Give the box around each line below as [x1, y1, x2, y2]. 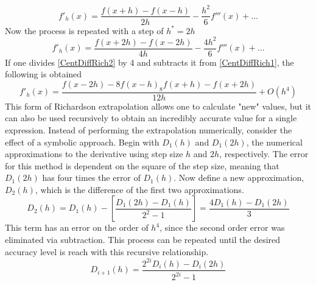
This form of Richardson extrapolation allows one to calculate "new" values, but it [5, 99, 312, 112]
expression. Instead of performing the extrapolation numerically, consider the [5, 123, 292, 136]
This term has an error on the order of [5, 221, 149, 234]
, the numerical [246, 135, 303, 148]
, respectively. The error [219, 147, 309, 160]
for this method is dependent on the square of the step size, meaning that [5, 159, 279, 172]
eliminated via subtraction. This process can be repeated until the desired [5, 233, 281, 246]
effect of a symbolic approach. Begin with [5, 135, 160, 148]
